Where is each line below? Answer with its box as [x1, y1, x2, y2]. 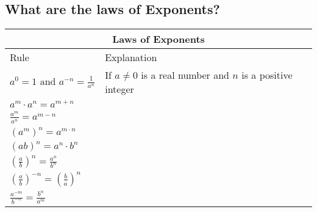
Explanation [105, 50, 157, 65]
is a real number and [141, 68, 229, 82]
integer [105, 82, 134, 97]
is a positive [241, 68, 293, 82]
